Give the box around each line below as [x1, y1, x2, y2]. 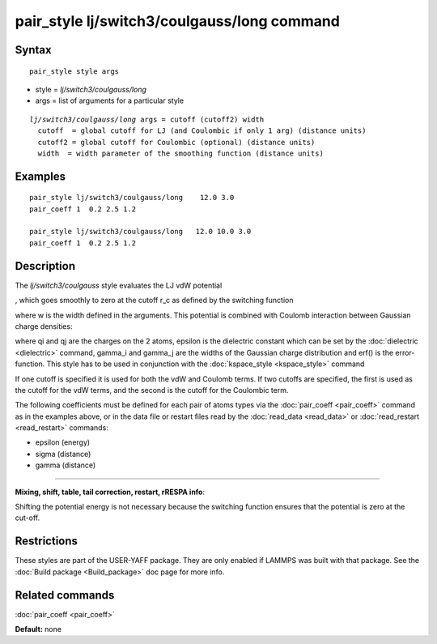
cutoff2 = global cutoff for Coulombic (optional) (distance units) [37, 138, 316, 147]
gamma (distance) [35, 460, 96, 470]
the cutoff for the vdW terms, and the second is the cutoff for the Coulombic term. [15, 385, 289, 395]
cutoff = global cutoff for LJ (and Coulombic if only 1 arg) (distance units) [37, 126, 367, 135]
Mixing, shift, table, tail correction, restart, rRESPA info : [15, 487, 206, 497]
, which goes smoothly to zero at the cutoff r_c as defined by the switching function [15, 296, 294, 305]
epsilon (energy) [35, 437, 91, 447]
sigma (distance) [35, 449, 91, 458]
